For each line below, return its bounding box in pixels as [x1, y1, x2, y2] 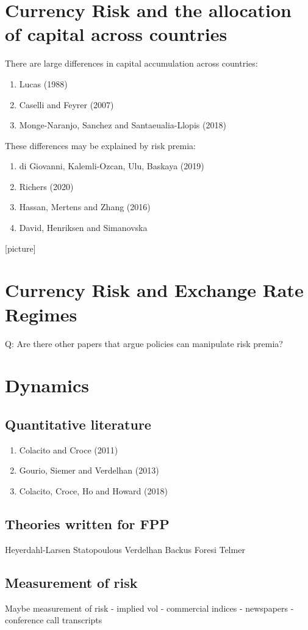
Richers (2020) [19, 180, 74, 192]
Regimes [5, 301, 77, 326]
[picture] [5, 241, 36, 254]
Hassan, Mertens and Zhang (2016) [19, 200, 151, 213]
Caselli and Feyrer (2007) [19, 98, 114, 111]
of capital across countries [5, 21, 227, 46]
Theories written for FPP [5, 514, 170, 533]
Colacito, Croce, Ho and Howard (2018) [19, 484, 168, 497]
